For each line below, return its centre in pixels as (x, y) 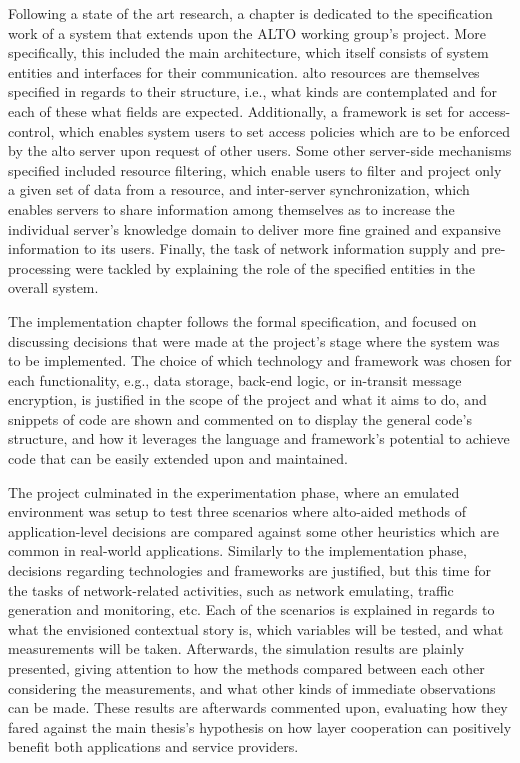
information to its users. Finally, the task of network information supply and (242, 248)
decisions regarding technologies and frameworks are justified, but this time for (249, 570)
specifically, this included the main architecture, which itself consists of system (248, 52)
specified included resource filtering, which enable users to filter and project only (255, 169)
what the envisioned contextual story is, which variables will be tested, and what (256, 628)
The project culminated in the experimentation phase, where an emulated (234, 491)
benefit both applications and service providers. (153, 746)
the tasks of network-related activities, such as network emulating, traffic (231, 589)
